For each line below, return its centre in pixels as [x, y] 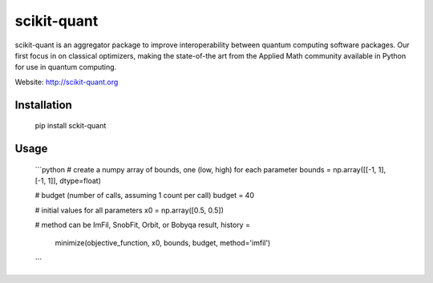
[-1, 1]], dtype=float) [68, 180]
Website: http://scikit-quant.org [67, 82]
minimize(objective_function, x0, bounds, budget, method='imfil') [163, 243]
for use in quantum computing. [66, 67]
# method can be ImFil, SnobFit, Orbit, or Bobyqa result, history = [142, 225]
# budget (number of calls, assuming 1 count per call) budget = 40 [144, 196]
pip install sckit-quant [71, 126]
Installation [43, 105]
